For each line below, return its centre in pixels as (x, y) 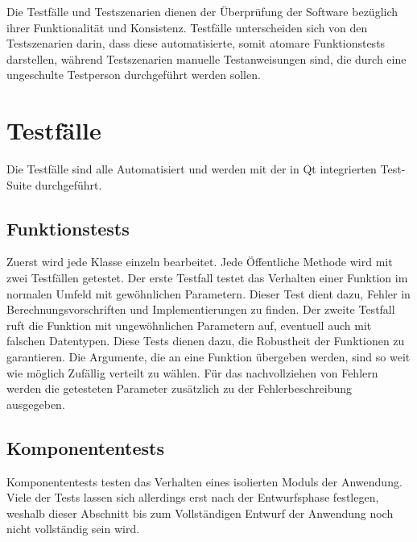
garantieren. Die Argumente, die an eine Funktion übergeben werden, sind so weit (208, 357)
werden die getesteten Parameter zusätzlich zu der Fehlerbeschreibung (179, 388)
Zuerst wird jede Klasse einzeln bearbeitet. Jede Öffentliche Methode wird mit (200, 262)
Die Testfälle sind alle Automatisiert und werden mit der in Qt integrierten (192, 169)
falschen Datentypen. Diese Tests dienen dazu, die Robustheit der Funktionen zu (206, 341)
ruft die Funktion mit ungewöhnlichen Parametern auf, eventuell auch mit (189, 325)
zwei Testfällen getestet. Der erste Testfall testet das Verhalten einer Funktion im (207, 278)
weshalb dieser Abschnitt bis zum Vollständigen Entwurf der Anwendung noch (200, 513)
